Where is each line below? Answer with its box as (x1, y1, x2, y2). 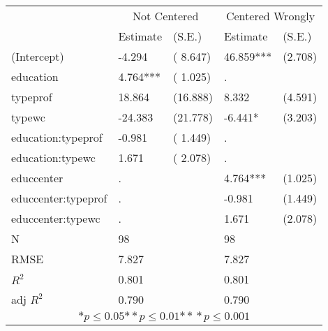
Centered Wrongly (225, 8, 315, 24)
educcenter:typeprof (11, 190, 107, 206)
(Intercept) (11, 48, 64, 64)
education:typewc (11, 149, 96, 165)
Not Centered (133, 8, 199, 24)
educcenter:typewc (11, 210, 100, 226)
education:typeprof (11, 129, 103, 145)
